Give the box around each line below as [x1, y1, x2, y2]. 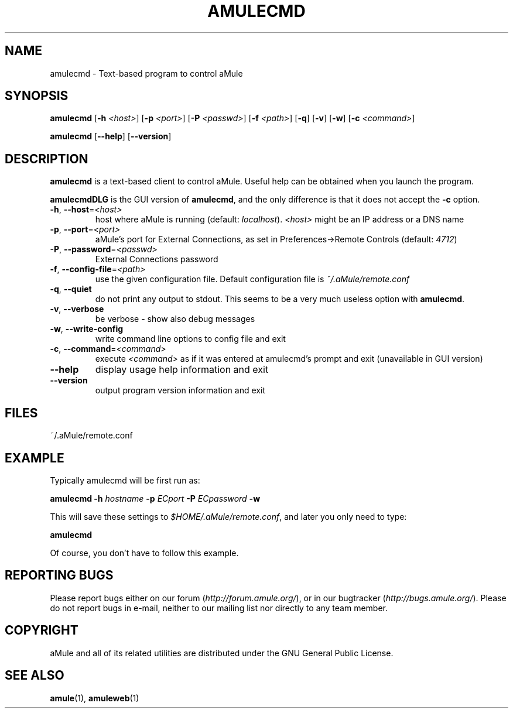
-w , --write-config [50, 324, 124, 334]
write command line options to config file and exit [95, 334, 286, 344]
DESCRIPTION [5, 151, 88, 166]
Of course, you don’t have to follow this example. [50, 547, 239, 558]
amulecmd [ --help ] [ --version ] [50, 131, 172, 142]
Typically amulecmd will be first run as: [50, 475, 200, 485]
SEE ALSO [5, 668, 64, 683]
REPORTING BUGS [5, 568, 114, 583]
